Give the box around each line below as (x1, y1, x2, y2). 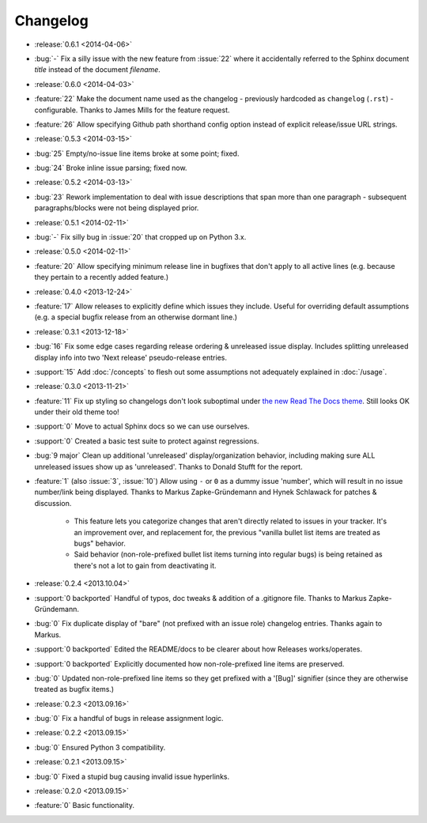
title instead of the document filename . (34, 65, 161, 74)
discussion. (34, 498, 72, 508)
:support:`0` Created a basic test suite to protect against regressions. (34, 436, 259, 446)
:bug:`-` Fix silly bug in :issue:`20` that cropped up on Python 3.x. (34, 232, 247, 242)
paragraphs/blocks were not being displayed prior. (34, 203, 199, 213)
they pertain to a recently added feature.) (34, 273, 169, 282)
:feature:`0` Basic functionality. (34, 801, 134, 810)
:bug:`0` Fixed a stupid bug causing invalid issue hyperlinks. (34, 772, 229, 781)
